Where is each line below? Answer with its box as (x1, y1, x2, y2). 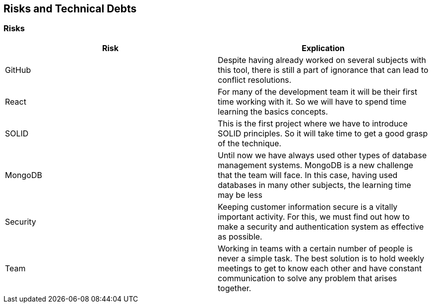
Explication (302, 43, 345, 53)
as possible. (218, 231, 262, 242)
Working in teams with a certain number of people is (218, 243, 413, 253)
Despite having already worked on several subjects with (218, 55, 427, 65)
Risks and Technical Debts (3, 2, 137, 15)
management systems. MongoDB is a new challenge (218, 160, 414, 170)
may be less (218, 189, 262, 200)
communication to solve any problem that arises (218, 273, 397, 283)
